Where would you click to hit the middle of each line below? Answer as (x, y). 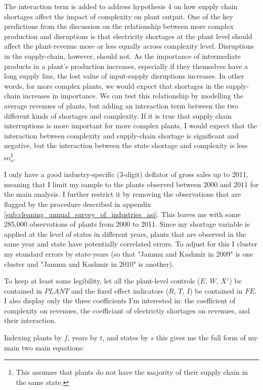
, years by (82, 338)
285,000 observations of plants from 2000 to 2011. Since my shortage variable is (127, 224)
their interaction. (30, 320)
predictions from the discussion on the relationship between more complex (119, 26)
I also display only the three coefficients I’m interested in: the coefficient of (120, 300)
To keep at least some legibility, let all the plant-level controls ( (102, 281)
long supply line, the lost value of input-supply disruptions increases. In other (124, 76)
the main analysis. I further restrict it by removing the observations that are (123, 194)
